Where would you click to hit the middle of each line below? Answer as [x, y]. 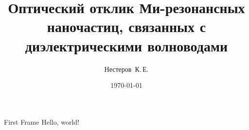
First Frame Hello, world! [42, 122]
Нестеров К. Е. [126, 69]
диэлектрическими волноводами [126, 45]
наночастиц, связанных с [126, 26]
